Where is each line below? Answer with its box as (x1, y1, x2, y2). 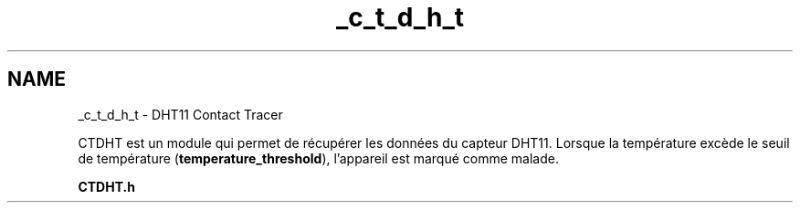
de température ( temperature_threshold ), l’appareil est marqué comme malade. (78, 150, 559, 166)
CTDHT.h (78, 178, 135, 194)
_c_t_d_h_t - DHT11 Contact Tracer (78, 106, 283, 122)
